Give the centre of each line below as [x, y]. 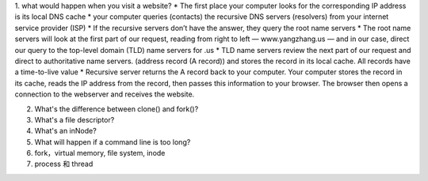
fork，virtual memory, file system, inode [100, 153]
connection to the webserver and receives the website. [105, 94]
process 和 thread [64, 164]
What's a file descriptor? [75, 119]
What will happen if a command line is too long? [113, 141]
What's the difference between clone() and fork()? [117, 109]
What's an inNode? [65, 131]
